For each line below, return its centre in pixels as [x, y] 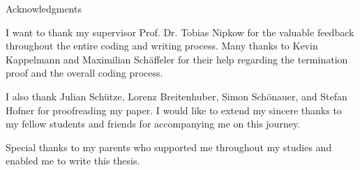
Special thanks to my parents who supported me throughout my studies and [169, 147]
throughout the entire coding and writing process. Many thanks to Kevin [162, 46]
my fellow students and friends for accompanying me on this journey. [153, 124]
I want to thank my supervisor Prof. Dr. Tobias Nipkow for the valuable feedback [180, 32]
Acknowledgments [44, 8]
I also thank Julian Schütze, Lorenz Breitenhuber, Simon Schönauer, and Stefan [177, 96]
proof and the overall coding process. [84, 73]
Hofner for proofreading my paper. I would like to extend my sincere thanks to [174, 110]
